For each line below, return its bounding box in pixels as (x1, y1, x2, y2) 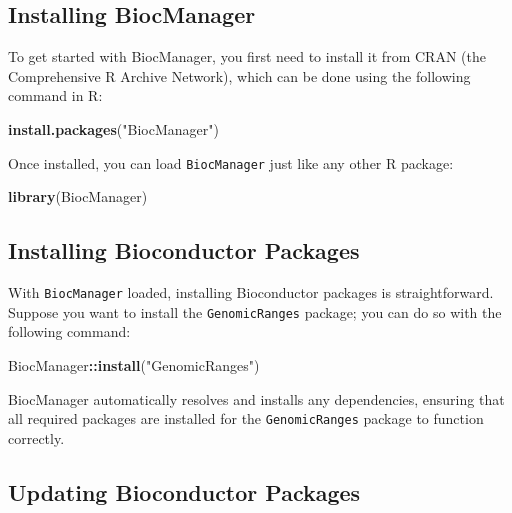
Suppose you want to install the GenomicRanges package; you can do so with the (8, 301, 502, 322)
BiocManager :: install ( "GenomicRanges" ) (8, 354, 260, 375)
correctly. (8, 427, 65, 448)
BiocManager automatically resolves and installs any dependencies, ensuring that (8, 388, 505, 409)
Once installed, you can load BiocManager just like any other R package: (8, 152, 454, 173)
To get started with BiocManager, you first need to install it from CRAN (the (8, 46, 486, 67)
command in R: (8, 85, 103, 106)
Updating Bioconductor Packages (8, 476, 361, 507)
